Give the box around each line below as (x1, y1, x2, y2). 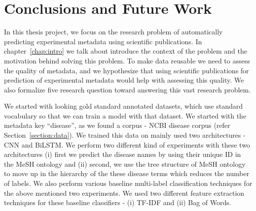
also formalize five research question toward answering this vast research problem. (4, 84, 251, 94)
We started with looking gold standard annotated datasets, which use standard (4, 101, 243, 111)
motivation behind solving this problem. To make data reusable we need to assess (4, 55, 250, 65)
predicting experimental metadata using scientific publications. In (4, 36, 202, 46)
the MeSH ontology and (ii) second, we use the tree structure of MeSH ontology (4, 158, 246, 169)
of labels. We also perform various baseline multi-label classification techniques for (4, 178, 253, 188)
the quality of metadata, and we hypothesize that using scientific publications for (4, 65, 249, 75)
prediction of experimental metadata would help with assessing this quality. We (4, 75, 244, 85)
